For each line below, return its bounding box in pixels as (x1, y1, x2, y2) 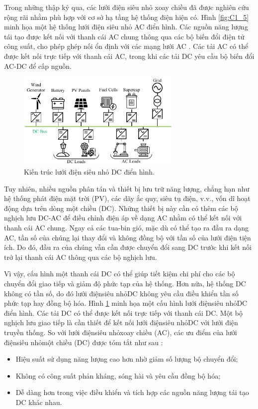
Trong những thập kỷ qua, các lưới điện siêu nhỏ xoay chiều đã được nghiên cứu (4, 2, 249, 12)
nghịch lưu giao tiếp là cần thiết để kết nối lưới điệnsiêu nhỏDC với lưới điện (4, 317, 238, 328)
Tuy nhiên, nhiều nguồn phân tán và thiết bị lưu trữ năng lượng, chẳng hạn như (4, 183, 250, 194)
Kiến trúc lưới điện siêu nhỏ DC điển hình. (24, 167, 155, 177)
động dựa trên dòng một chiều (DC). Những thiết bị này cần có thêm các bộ (4, 203, 238, 213)
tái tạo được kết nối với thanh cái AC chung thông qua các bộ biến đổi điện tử (4, 31, 245, 41)
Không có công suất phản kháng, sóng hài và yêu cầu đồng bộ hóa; (15, 370, 221, 381)
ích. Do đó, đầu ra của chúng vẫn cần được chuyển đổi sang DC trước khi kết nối (4, 242, 252, 252)
